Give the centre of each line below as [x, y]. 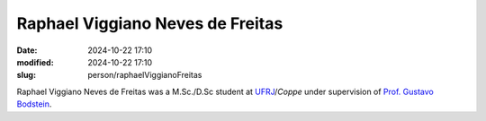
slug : [26, 75]
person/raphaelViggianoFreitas [145, 75]
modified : [35, 62]
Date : [27, 50]
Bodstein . [34, 104]
